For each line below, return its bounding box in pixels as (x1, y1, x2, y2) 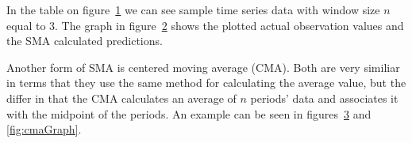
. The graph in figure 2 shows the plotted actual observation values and (55, 17, 404, 33)
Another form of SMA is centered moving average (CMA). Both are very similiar (6, 58, 400, 75)
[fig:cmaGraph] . (6, 121, 82, 137)
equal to (6, 17, 46, 33)
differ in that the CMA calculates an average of (6, 89, 237, 106)
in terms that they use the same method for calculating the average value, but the (6, 74, 406, 91)
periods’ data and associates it (250, 89, 399, 106)
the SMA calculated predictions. (6, 32, 163, 49)
